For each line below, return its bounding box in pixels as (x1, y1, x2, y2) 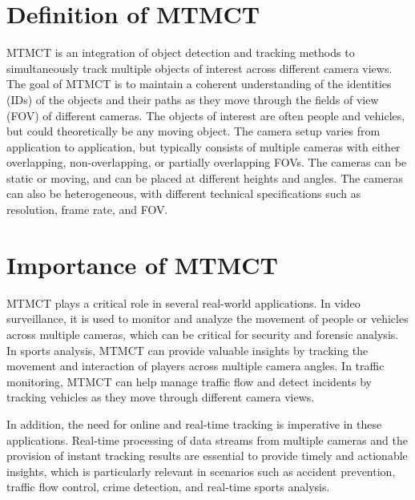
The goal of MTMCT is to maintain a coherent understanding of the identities (6, 75, 392, 92)
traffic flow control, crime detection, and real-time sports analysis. (6, 478, 330, 495)
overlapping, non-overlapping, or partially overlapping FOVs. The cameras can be (6, 154, 407, 171)
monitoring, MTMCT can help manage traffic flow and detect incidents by (6, 373, 372, 389)
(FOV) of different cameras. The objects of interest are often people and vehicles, (6, 107, 405, 123)
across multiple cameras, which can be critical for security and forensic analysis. (6, 325, 399, 342)
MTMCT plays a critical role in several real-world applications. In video (6, 294, 361, 311)
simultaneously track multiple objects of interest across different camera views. (6, 59, 393, 76)
